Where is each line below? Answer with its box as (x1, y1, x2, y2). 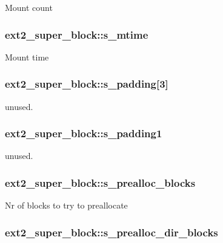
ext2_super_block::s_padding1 (5, 126, 162, 141)
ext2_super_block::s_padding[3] (5, 76, 168, 91)
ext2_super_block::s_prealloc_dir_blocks (5, 224, 218, 239)
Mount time (5, 50, 49, 63)
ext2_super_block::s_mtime (5, 27, 148, 42)
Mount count (5, 1, 53, 13)
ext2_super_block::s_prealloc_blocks (5, 175, 196, 190)
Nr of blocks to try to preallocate (5, 199, 128, 212)
